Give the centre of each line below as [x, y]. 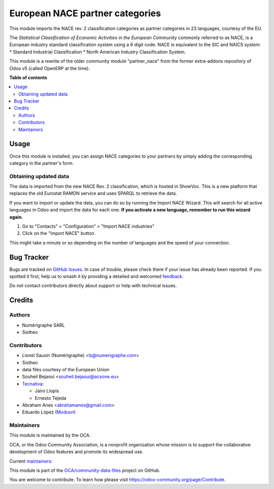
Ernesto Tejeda [50, 398]
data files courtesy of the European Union [66, 369]
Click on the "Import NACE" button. [59, 233]
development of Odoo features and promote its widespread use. [76, 452]
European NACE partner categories [85, 13]
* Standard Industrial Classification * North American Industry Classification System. [98, 52]
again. [16, 217]
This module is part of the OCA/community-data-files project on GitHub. [85, 470]
